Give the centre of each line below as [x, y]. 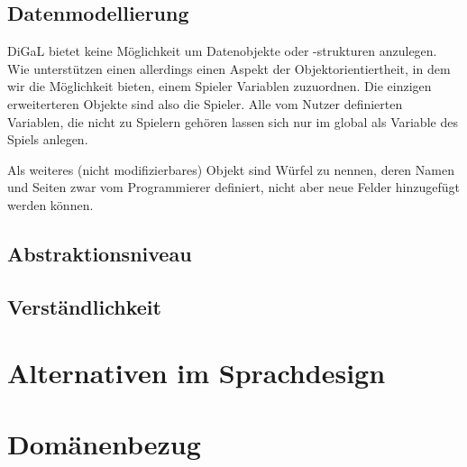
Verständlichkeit [84, 306]
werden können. [50, 204]
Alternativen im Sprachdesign [197, 373]
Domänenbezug [104, 443]
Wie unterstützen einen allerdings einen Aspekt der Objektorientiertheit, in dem [229, 68]
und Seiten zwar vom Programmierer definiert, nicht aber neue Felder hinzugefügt [234, 187]
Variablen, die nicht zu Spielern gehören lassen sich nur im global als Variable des [233, 121]
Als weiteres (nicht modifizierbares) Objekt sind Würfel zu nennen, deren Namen [231, 169]
